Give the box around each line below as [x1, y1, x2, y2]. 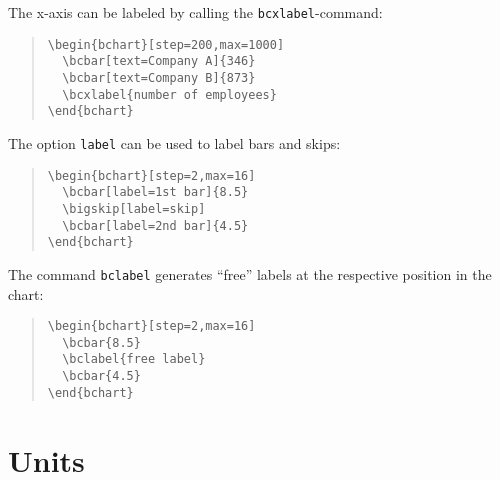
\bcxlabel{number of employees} [62, 87, 277, 102]
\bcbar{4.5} [62, 369, 141, 384]
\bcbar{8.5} [62, 335, 141, 350]
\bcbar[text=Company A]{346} [62, 54, 256, 69]
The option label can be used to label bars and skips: [8, 132, 341, 153]
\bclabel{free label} [62, 352, 206, 367]
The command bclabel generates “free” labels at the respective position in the [8, 263, 492, 284]
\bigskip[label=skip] [62, 201, 206, 216]
